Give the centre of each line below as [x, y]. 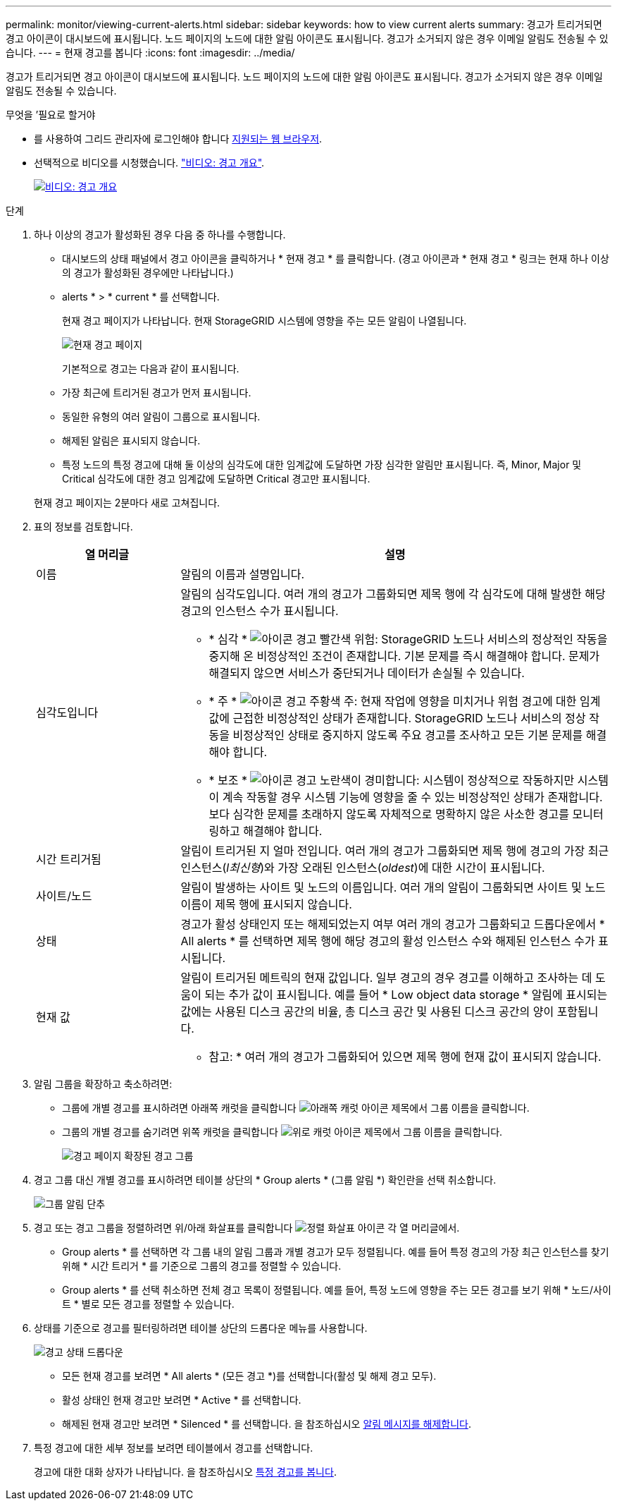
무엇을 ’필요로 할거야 [51, 115]
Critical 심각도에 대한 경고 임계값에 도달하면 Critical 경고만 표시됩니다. [216, 479]
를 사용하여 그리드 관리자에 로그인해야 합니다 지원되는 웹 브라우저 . [178, 139]
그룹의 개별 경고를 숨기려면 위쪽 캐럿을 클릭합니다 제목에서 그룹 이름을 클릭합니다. [282, 1132]
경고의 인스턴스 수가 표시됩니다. [260, 611]
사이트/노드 [64, 896]
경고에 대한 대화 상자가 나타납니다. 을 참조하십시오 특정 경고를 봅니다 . [185, 1472]
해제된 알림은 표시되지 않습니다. [131, 441]
